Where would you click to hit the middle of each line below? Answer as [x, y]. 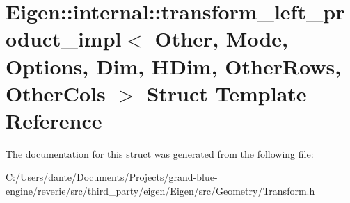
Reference [54, 120]
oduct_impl [64, 39]
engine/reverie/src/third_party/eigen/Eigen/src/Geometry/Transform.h [160, 191]
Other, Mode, [222, 39]
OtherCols [56, 93]
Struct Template [226, 93]
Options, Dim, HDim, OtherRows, [174, 66]
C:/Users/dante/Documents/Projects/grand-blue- [112, 177]
